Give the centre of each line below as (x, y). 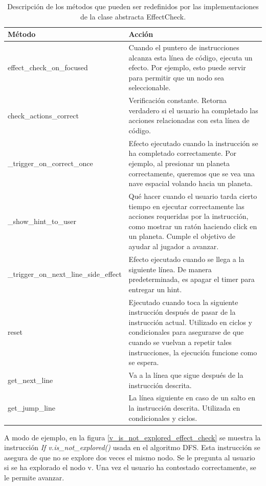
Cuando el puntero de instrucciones (184, 47)
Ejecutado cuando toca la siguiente (183, 302)
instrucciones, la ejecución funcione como (193, 352)
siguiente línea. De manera (170, 269)
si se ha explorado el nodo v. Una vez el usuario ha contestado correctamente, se (130, 467)
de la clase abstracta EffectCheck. (133, 16)
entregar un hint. (155, 289)
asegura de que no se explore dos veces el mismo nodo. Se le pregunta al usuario (130, 457)
